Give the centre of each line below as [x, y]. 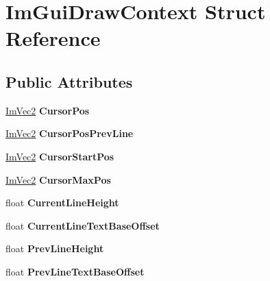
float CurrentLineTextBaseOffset [83, 225]
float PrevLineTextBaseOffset [75, 271]
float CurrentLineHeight [62, 203]
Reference [53, 38]
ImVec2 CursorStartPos [60, 156]
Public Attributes [69, 81]
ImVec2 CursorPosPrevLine [70, 133]
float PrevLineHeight [55, 248]
